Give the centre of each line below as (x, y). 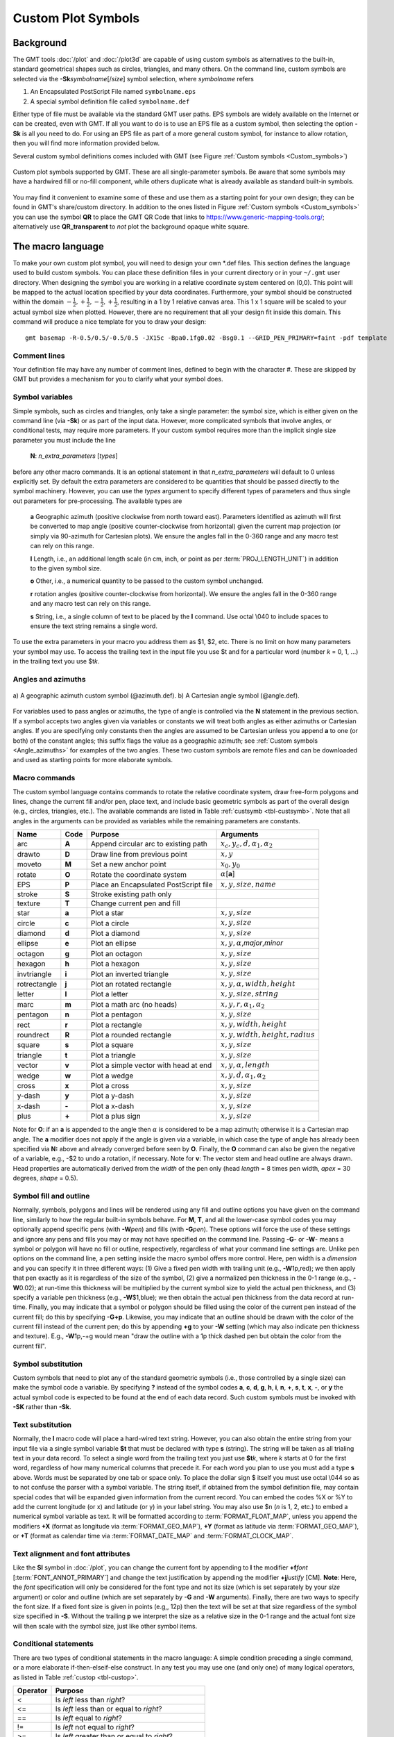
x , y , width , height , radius (268, 1034)
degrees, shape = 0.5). (45, 1178)
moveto (29, 864)
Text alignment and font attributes (72, 1554)
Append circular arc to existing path (149, 844)
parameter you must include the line (64, 440)
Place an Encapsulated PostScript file (152, 884)
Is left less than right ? (90, 1700)
